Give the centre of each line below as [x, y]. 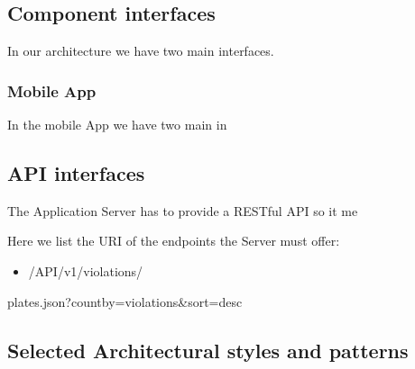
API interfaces [76, 173]
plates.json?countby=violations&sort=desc [125, 301]
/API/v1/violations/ [86, 271]
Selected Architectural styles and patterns [208, 350]
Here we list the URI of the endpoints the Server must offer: [174, 241]
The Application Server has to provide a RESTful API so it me [183, 210]
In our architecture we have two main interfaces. [141, 51]
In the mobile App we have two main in [117, 125]
